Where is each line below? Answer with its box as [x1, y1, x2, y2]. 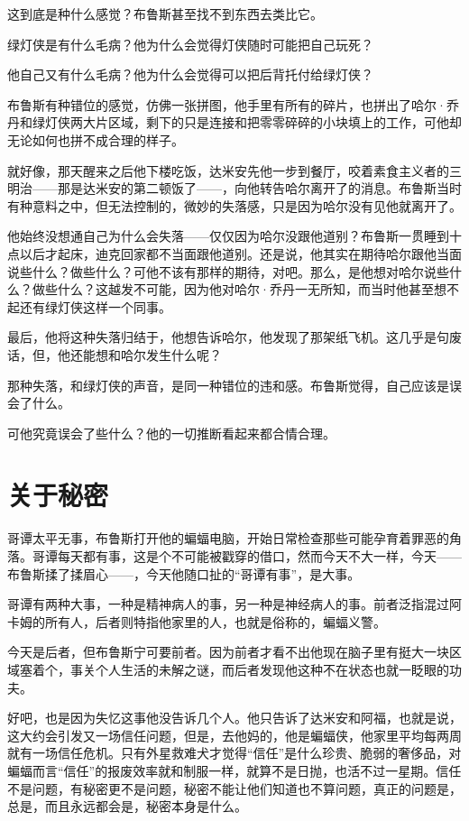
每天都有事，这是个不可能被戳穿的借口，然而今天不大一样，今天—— [57, 547, 462, 565]
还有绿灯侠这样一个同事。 [19, 297, 171, 316]
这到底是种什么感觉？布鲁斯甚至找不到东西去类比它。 [7, 5, 323, 23]
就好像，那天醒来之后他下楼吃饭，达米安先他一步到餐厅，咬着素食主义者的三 [7, 161, 462, 180]
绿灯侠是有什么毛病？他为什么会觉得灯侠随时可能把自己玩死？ [7, 34, 373, 53]
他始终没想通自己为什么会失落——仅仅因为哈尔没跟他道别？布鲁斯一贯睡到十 [7, 226, 462, 245]
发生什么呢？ [145, 345, 222, 364]
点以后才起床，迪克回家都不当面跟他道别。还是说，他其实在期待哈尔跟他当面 [7, 244, 462, 263]
